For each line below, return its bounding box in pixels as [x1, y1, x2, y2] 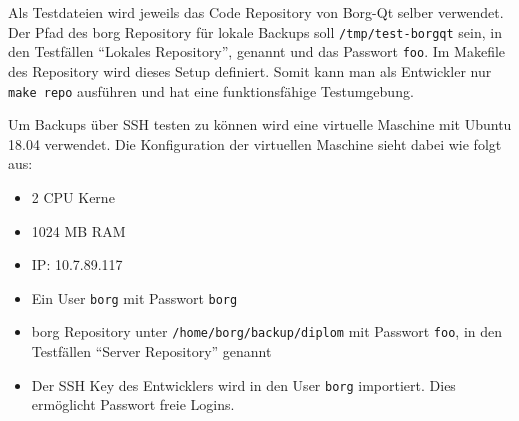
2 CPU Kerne [31, 186, 115, 207]
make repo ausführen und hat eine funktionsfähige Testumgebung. [8, 80, 414, 101]
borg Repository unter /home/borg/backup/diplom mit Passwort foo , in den [31, 321, 503, 342]
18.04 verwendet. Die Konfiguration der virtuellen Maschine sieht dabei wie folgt [8, 133, 502, 154]
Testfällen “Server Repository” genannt [31, 341, 272, 362]
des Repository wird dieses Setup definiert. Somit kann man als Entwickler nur [8, 60, 492, 81]
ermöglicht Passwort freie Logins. [31, 394, 235, 415]
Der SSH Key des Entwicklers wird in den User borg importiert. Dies [31, 374, 456, 395]
